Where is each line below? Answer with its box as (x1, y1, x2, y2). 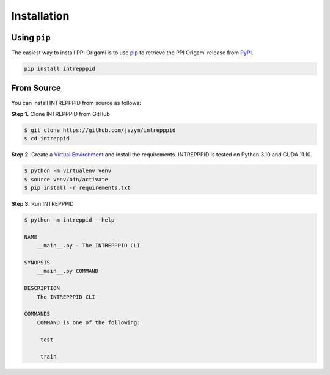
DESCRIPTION (24, 285, 61, 292)
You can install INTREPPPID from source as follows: (11, 99, 142, 106)
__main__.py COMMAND (37, 268, 99, 275)
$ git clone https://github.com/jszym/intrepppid (24, 126, 176, 134)
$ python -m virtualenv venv (24, 167, 112, 174)
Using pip (11, 32, 51, 43)
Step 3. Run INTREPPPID (11, 200, 74, 208)
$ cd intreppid (24, 135, 70, 142)
